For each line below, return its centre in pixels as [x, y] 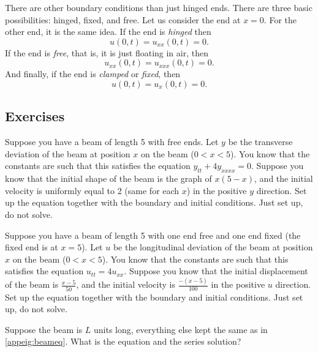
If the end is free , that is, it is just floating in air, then [107, 52]
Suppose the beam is [44, 329]
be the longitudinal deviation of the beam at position [213, 247]
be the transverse [260, 142]
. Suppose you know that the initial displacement [216, 271]
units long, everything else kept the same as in [181, 329]
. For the [280, 19]
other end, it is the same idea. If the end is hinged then [108, 32]
